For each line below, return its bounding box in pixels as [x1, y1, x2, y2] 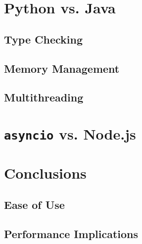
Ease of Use [4, 196, 65, 212]
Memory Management [4, 60, 120, 76]
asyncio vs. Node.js [4, 123, 136, 144]
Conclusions [4, 163, 87, 183]
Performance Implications [4, 226, 139, 241]
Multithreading [4, 90, 84, 105]
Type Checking [4, 31, 83, 47]
